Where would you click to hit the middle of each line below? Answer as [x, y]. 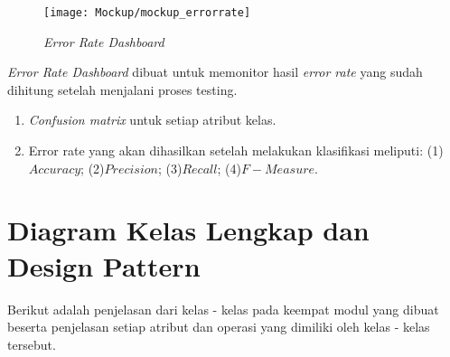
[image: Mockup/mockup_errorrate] [147, 13]
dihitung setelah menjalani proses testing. [122, 89]
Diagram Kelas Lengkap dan [188, 230]
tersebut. [32, 344]
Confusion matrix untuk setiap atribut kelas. [152, 120]
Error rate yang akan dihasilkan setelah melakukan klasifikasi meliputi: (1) [236, 150]
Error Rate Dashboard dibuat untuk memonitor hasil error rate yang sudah [215, 72]
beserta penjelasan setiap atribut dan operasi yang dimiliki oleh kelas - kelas [219, 327]
